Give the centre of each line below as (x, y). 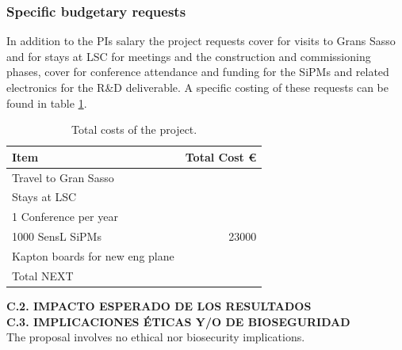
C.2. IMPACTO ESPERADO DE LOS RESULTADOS (159, 305)
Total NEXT (43, 275)
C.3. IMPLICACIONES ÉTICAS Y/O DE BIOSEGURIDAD (178, 321)
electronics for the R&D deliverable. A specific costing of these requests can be (198, 87)
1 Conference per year (65, 217)
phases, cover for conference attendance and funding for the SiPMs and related (198, 72)
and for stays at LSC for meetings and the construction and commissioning (189, 56)
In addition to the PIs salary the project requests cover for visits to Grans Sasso (201, 41)
